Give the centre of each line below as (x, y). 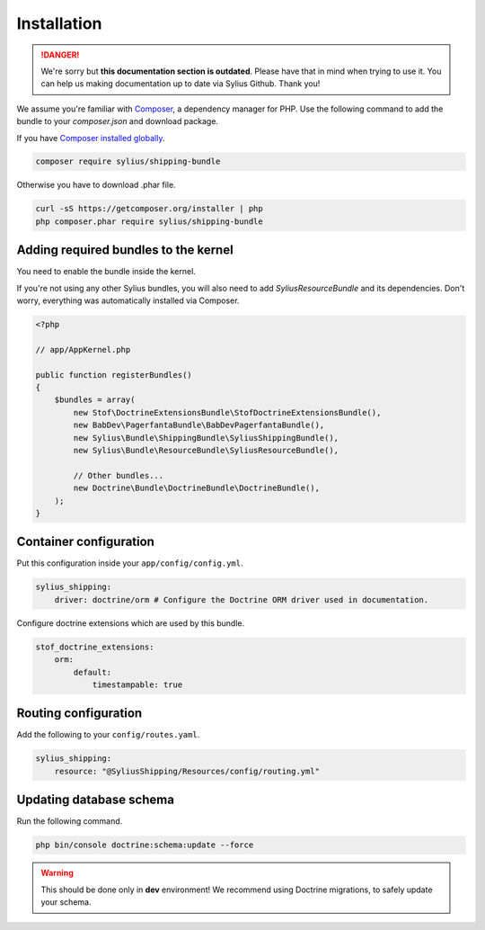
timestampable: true (137, 684)
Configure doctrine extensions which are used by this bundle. (131, 623)
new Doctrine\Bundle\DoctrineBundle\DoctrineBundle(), (197, 488)
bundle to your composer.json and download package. (118, 121)
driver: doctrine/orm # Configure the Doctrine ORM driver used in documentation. (242, 599)
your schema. (66, 902)
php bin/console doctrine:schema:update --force (145, 845)
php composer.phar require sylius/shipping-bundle (150, 221)
